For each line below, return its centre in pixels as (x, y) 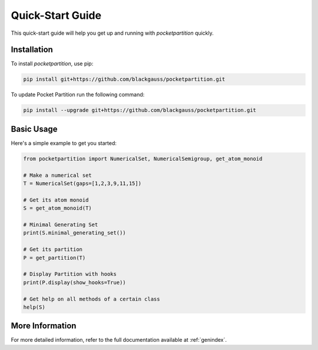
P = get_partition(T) (54, 257)
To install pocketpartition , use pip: (52, 64)
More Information (44, 326)
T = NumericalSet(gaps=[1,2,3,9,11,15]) (82, 184)
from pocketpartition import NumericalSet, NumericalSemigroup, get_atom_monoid (143, 159)
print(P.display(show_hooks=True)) (74, 282)
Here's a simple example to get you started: (64, 143)
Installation (32, 50)
